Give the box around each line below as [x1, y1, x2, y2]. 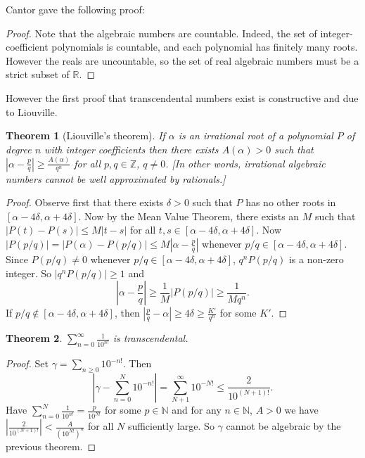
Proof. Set [6, 356, 49, 371]
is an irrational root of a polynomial [178, 128, 333, 143]
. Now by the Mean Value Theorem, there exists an [78, 208, 300, 223]
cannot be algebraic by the [226, 419, 341, 433]
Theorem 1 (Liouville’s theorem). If [6, 128, 165, 143]
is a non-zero [288, 252, 344, 267]
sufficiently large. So [127, 419, 214, 433]
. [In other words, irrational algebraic [165, 155, 326, 170]
